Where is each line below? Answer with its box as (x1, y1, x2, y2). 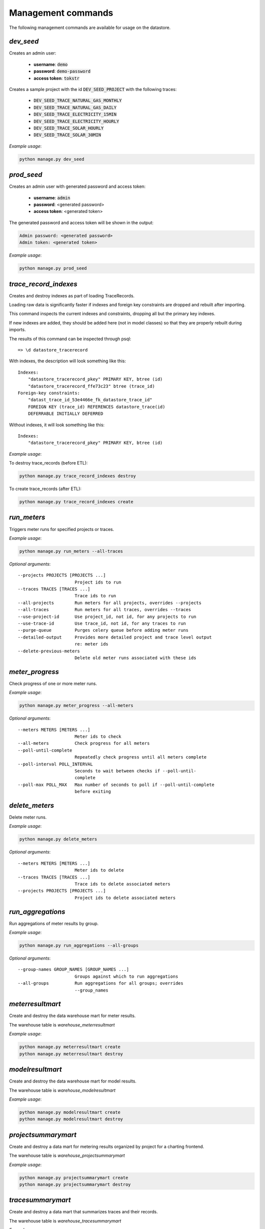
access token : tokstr (33, 75, 79, 81)
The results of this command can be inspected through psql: (9, 336, 132, 342)
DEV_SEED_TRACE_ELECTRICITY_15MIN (33, 112, 117, 117)
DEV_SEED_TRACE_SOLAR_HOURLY (33, 125, 104, 131)
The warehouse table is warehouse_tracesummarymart (9, 1218, 121, 1224)
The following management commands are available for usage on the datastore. (9, 25, 171, 30)
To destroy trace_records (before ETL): (9, 460, 88, 466)
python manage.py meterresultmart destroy (19, 1051, 123, 1056)
